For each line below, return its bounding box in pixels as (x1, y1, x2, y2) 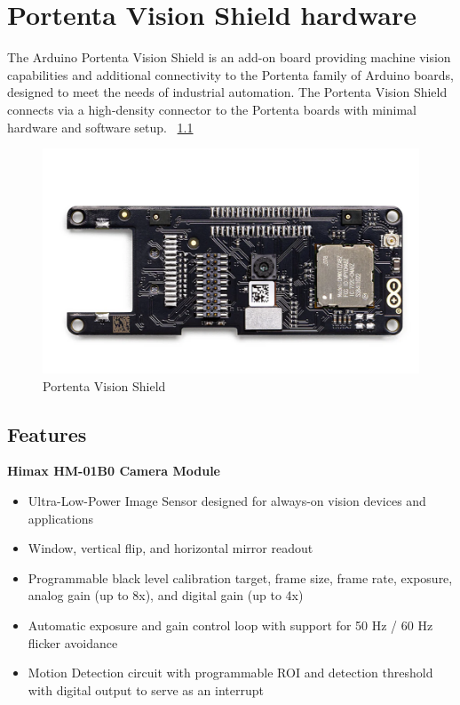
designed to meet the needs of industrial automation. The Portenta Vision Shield (7, 83, 448, 101)
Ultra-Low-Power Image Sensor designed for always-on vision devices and (28, 492, 426, 510)
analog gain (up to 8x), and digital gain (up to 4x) (28, 586, 304, 605)
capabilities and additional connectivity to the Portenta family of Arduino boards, (7, 65, 454, 84)
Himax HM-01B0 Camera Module (7, 461, 220, 480)
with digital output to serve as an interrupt (28, 680, 264, 699)
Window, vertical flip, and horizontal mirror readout (28, 539, 313, 557)
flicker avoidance (28, 633, 118, 652)
